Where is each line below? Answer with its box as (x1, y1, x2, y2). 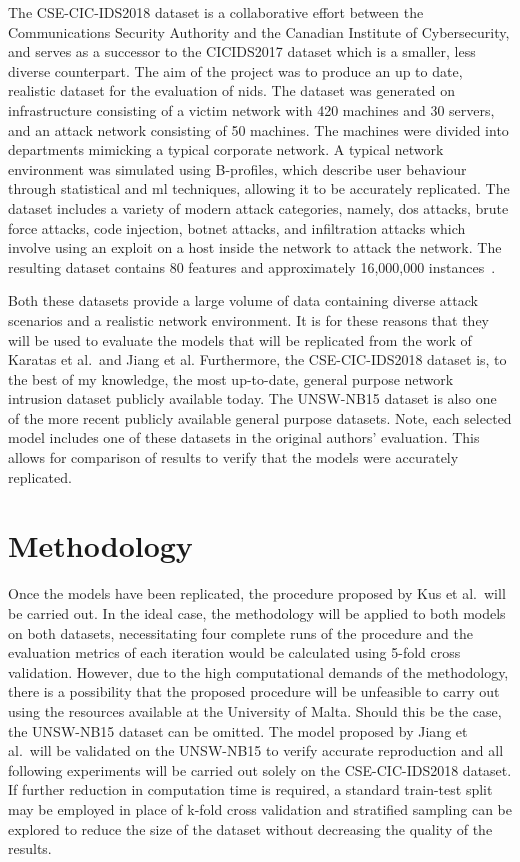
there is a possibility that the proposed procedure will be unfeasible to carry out (8, 681, 500, 702)
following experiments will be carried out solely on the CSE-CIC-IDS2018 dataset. (8, 759, 512, 780)
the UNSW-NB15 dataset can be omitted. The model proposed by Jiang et (8, 720, 468, 741)
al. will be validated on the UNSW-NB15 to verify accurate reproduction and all (8, 740, 504, 761)
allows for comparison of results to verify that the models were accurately (8, 447, 459, 468)
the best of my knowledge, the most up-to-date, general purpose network (8, 368, 454, 389)
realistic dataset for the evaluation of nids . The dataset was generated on (8, 80, 455, 101)
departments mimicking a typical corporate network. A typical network (8, 139, 444, 160)
